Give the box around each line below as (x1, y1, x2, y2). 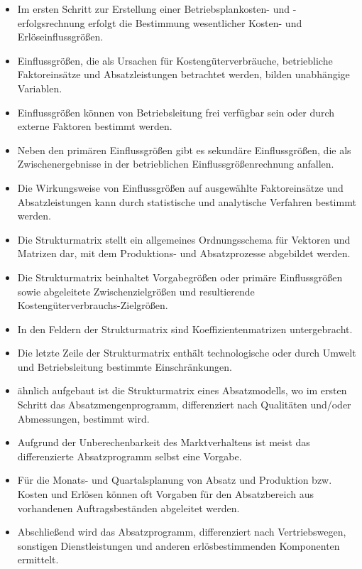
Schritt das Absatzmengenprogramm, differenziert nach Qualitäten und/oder (17, 397, 351, 412)
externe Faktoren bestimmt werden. (17, 119, 172, 134)
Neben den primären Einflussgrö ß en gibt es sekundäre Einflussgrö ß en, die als (17, 142, 351, 157)
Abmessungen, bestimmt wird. (17, 411, 150, 426)
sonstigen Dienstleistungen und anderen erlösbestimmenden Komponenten (17, 538, 340, 553)
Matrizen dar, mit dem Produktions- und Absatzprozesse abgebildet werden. (17, 246, 351, 261)
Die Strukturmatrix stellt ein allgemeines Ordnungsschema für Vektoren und (17, 232, 351, 246)
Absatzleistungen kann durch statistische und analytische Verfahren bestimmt (17, 194, 356, 209)
